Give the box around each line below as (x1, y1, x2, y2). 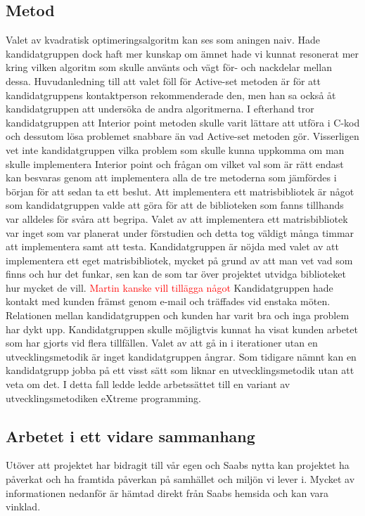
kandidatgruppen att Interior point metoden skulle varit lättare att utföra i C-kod (6, 115, 360, 129)
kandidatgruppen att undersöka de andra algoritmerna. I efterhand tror (6, 101, 314, 116)
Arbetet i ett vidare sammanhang (6, 425, 255, 446)
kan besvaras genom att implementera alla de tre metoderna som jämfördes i (6, 170, 337, 185)
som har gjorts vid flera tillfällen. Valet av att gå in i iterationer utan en (6, 335, 318, 350)
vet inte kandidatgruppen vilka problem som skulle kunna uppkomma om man (6, 142, 345, 157)
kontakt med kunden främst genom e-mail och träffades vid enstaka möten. (6, 294, 331, 309)
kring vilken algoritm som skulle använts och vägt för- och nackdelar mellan (6, 60, 332, 75)
